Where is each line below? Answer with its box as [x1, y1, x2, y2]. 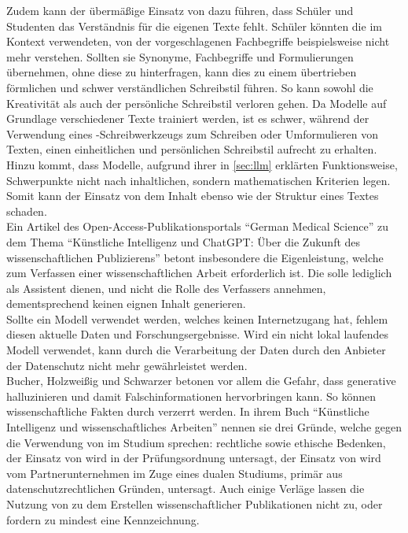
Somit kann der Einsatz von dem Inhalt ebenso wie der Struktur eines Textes [6, 187, 379, 204]
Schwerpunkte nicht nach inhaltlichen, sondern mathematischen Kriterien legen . [6, 172, 391, 188]
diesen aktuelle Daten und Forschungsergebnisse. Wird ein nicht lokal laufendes [6, 326, 388, 342]
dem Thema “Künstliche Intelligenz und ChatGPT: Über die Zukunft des [6, 233, 361, 250]
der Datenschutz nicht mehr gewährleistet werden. [6, 357, 248, 373]
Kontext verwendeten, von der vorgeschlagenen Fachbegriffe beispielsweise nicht [6, 33, 390, 50]
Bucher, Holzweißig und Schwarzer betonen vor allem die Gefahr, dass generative [6, 372, 396, 389]
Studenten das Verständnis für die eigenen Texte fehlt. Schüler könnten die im [6, 17, 382, 34]
